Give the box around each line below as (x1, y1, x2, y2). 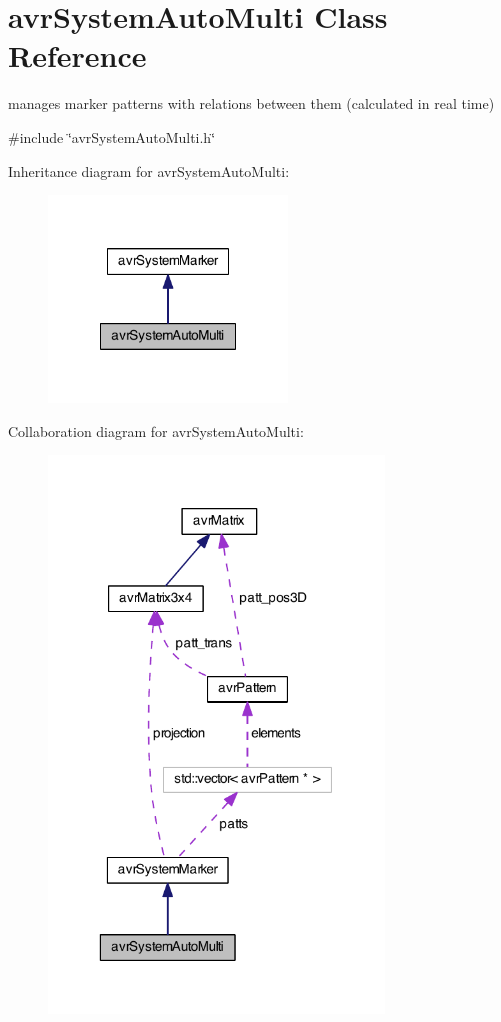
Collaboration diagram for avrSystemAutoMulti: (8, 420, 304, 441)
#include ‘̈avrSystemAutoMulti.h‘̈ (8, 126, 216, 147)
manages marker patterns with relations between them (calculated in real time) (8, 93, 495, 114)
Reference (8, 35, 147, 76)
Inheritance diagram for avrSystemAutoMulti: (8, 160, 290, 181)
